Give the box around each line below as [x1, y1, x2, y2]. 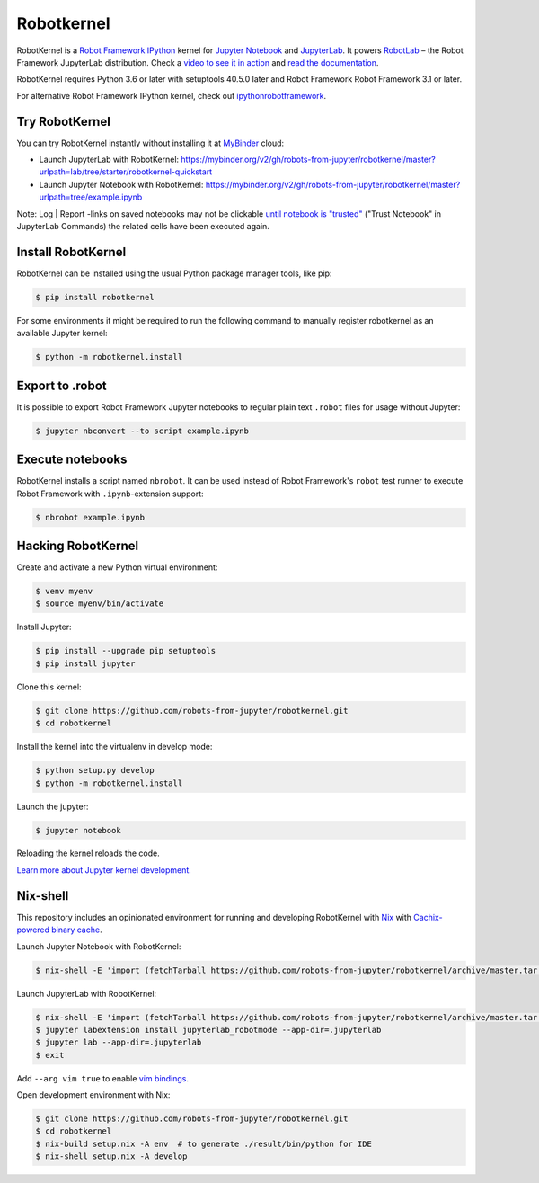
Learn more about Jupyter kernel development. [16, 864, 192, 876]
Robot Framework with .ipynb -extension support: [16, 488, 204, 499]
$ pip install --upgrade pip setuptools [35, 645, 216, 656]
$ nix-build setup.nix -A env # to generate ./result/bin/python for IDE [35, 1138, 373, 1149]
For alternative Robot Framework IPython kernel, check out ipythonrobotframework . [16, 90, 327, 101]
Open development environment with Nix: [16, 1090, 171, 1100]
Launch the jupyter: [16, 801, 89, 812]
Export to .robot [16, 378, 107, 393]
